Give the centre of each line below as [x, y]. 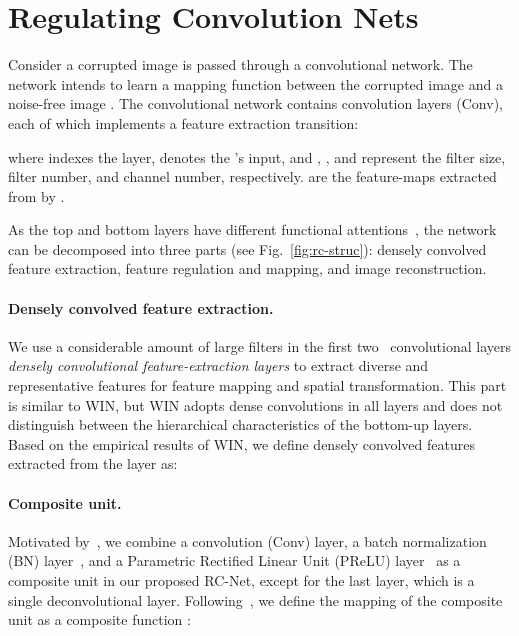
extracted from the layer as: [93, 463]
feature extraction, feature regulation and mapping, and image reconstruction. [247, 268]
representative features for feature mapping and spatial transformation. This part [257, 385]
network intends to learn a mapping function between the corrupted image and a [255, 83]
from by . [36, 195]
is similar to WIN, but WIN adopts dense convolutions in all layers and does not [255, 404]
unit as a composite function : [99, 619]
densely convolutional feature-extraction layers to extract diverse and [218, 365]
